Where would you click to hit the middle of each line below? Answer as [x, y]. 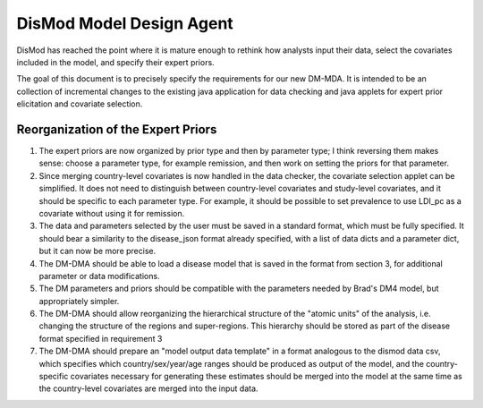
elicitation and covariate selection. [80, 104]
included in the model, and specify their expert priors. [115, 62]
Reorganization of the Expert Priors [117, 129]
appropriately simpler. [79, 301]
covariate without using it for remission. [112, 213]
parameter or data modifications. [99, 276]
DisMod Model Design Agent [125, 23]
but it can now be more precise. [97, 251]
